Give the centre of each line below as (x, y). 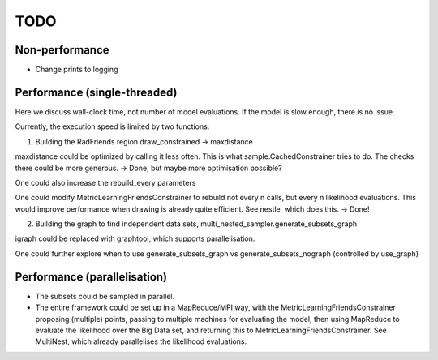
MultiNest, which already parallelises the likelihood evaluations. (141, 341)
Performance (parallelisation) (91, 277)
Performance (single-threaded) (96, 92)
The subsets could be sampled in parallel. (105, 296)
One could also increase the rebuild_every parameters (105, 182)
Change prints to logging (77, 70)
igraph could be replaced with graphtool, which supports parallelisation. (135, 238)
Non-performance (62, 50)
